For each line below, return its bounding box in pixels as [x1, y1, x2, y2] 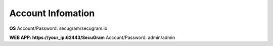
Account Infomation [9, 8, 95, 19]
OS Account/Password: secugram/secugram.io [9, 25, 108, 31]
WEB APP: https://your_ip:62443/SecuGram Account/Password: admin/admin [9, 34, 175, 40]
